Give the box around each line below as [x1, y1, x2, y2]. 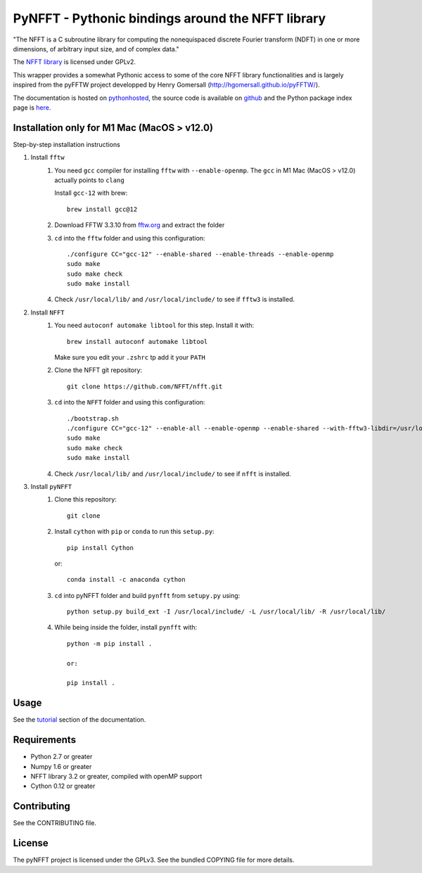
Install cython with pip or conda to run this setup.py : [54, 528, 215, 536]
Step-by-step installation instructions [13, 140, 121, 148]
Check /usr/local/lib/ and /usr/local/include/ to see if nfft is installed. [54, 469, 291, 478]
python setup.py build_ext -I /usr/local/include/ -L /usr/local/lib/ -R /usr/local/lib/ [67, 608, 386, 616]
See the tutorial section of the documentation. [13, 715, 146, 724]
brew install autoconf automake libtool [67, 338, 208, 345]
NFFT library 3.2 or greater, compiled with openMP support [30, 772, 203, 781]
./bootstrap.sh [67, 414, 120, 422]
